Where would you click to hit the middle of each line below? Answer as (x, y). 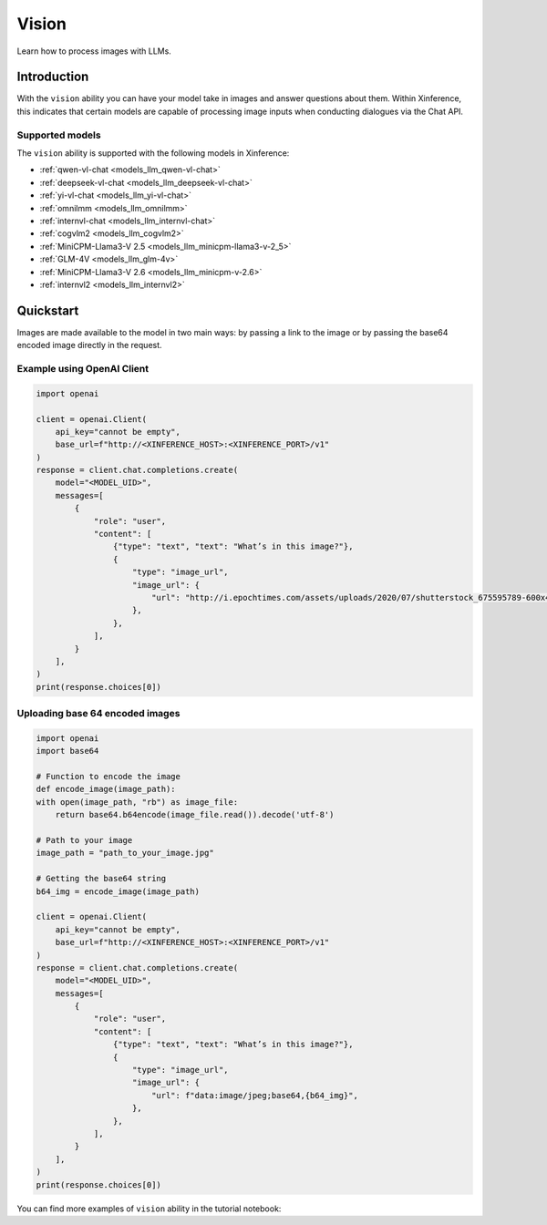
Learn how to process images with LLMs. (94, 51)
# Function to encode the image (108, 777)
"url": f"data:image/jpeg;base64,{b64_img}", (255, 1095)
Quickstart (48, 310)
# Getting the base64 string (101, 879)
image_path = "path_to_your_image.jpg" (125, 853)
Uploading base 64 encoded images (98, 714)
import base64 (67, 751)
